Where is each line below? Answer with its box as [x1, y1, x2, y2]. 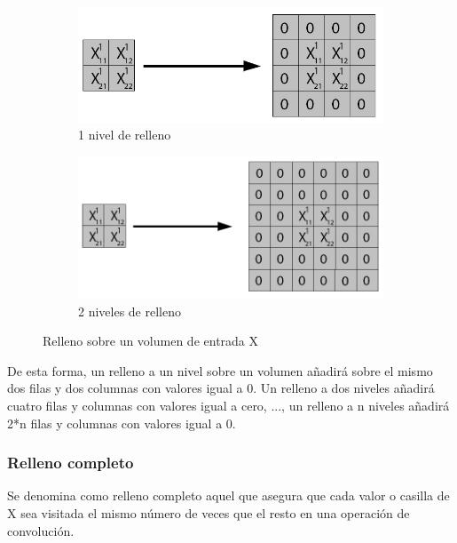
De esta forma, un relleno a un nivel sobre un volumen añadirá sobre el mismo [7, 361, 433, 379]
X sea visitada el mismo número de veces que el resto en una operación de [7, 503, 410, 522]
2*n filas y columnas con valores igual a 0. [7, 413, 236, 432]
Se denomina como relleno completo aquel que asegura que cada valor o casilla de [7, 486, 450, 505]
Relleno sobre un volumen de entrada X [43, 331, 259, 350]
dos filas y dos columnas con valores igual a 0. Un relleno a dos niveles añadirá [7, 379, 435, 397]
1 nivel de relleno [78, 125, 171, 144]
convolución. [7, 521, 75, 539]
